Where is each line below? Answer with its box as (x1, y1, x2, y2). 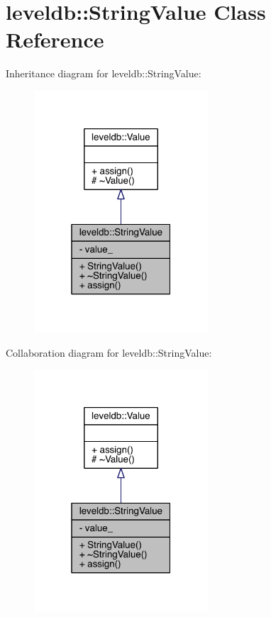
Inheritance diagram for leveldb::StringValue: (6, 66, 201, 81)
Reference (6, 25, 104, 54)
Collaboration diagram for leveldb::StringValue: (6, 345, 212, 360)
